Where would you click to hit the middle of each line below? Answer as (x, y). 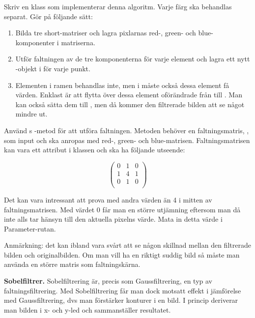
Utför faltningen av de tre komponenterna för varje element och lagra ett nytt (133, 59)
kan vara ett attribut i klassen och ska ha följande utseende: (95, 150)
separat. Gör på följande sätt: (48, 16)
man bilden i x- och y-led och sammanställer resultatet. (87, 309)
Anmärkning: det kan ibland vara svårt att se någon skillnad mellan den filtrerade (127, 245)
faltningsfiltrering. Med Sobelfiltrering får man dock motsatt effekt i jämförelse (123, 290)
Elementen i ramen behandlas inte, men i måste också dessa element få (122, 85)
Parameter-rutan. (30, 228)
